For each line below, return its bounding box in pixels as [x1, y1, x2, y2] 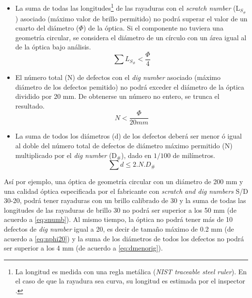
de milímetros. [173, 150, 215, 160]
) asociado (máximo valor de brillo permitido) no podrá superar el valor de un [15, 13, 248, 23]
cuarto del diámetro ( [15, 23, 79, 33]
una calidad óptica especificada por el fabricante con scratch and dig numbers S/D [4, 186, 248, 196]
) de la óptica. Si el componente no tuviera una [83, 23, 223, 33]
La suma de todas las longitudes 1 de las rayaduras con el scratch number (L [15, 1, 240, 13]
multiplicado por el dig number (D [15, 150, 117, 160]
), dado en [121, 150, 152, 160]
